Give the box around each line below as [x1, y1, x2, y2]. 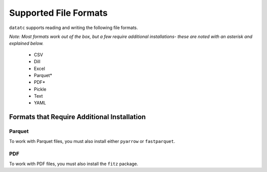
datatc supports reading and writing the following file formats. [9, 25, 138, 31]
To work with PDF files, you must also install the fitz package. [9, 161, 138, 167]
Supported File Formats [9, 7, 108, 18]
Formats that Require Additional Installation [9, 113, 146, 121]
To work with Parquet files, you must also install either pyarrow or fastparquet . [9, 138, 176, 144]
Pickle [34, 86, 46, 92]
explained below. [9, 40, 44, 46]
